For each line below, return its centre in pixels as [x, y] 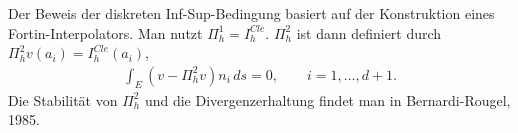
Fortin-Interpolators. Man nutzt [105, 32]
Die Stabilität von [63, 99]
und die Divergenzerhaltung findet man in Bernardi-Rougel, [327, 99]
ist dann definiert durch [369, 32]
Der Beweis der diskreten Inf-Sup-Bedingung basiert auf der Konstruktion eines [251, 13]
